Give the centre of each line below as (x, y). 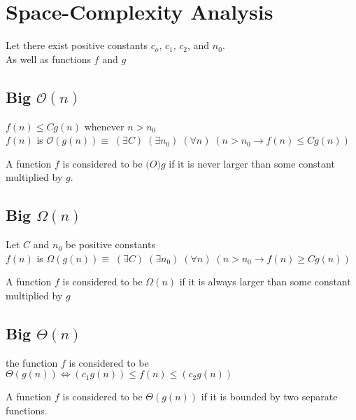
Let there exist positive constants (77, 45)
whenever (104, 126)
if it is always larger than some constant (265, 282)
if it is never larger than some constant (252, 163)
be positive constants (110, 244)
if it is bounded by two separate (269, 397)
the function (32, 362)
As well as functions (48, 59)
